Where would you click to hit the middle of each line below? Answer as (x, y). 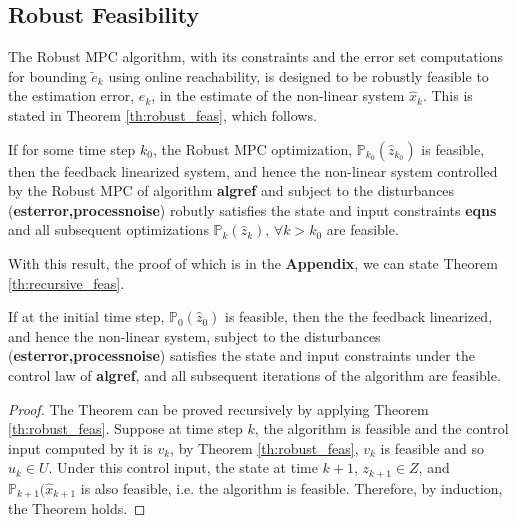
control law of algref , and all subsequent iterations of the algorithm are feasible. (254, 374)
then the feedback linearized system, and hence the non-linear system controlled (253, 170)
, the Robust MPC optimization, (252, 148)
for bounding (47, 75)
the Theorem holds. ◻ (77, 508)
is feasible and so (432, 447)
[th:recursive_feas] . (66, 282)
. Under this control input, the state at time (183, 467)
